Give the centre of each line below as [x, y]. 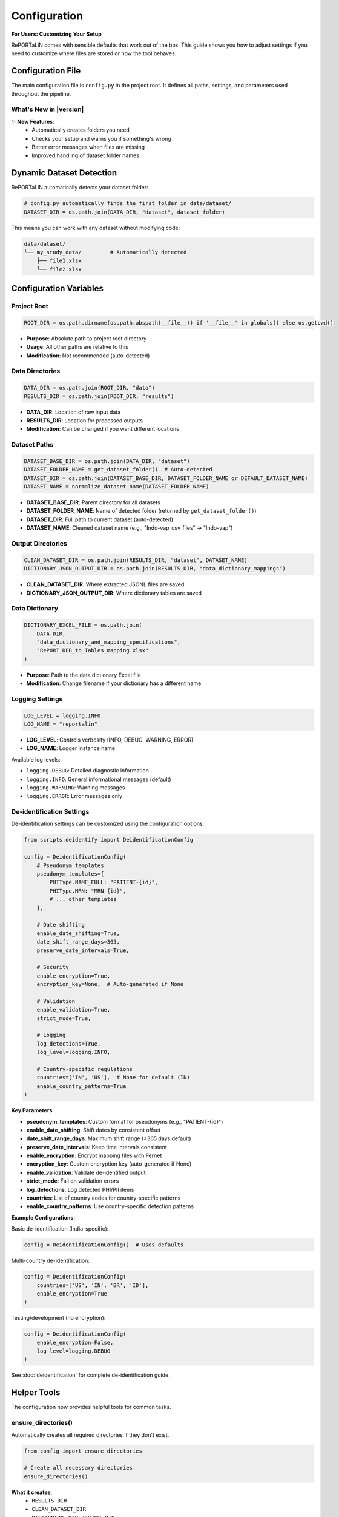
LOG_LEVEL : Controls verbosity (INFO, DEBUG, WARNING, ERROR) [110, 740]
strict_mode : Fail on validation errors [73, 1181]
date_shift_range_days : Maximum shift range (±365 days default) [109, 1138]
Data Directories [36, 371]
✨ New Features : [33, 121]
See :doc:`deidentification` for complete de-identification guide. [91, 1375]
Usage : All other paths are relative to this [77, 347]
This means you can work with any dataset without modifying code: [96, 228]
